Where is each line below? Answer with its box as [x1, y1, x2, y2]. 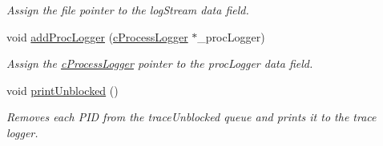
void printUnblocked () [6, 81, 119, 98]
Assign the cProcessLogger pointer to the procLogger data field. [6, 55, 313, 72]
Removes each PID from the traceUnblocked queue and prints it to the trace [6, 109, 377, 125]
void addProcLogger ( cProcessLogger [6, 28, 188, 45]
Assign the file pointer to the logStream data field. [6, 2, 249, 18]
